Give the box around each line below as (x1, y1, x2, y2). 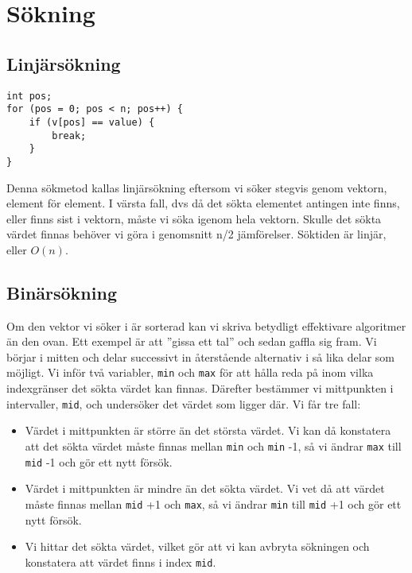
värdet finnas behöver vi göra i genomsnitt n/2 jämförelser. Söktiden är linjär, (6, 226, 387, 242)
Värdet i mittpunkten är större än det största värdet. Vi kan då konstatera (25, 422, 391, 439)
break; (52, 130, 87, 141)
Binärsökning (6, 280, 117, 304)
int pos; (6, 90, 52, 102)
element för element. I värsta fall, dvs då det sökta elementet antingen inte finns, (6, 195, 400, 211)
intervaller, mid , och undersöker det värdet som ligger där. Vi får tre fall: (6, 395, 361, 412)
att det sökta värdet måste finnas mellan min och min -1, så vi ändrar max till (25, 437, 402, 454)
